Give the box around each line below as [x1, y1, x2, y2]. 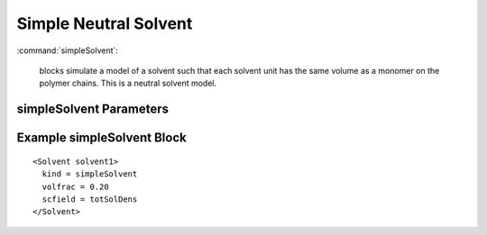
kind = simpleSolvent [41, 169, 138, 179]
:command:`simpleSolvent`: [16, 45, 119, 56]
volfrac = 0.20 [41, 181, 109, 192]
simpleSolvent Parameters [16, 102, 170, 117]
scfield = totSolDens [41, 194, 138, 204]
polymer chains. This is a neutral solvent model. [39, 77, 216, 89]
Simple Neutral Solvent [16, 14, 193, 33]
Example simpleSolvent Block [16, 131, 187, 146]
